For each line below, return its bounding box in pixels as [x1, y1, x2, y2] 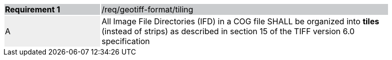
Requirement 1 [5, 4, 60, 14]
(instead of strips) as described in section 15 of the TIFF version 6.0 [102, 26, 355, 36]
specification [102, 36, 150, 46]
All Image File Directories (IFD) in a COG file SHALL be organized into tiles [102, 16, 380, 26]
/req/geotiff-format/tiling [102, 4, 193, 14]
